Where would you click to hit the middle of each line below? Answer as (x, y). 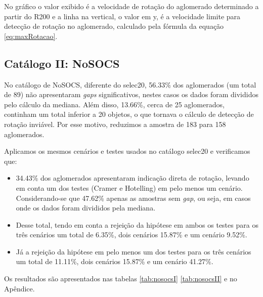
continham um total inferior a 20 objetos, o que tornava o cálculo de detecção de (129, 114)
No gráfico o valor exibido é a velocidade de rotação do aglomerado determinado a (131, 6)
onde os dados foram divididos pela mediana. (86, 208)
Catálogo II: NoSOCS (62, 63)
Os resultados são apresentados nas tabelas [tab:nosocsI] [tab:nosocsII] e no (121, 279)
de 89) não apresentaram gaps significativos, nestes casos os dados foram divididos (131, 94)
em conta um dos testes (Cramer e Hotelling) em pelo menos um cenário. (129, 187)
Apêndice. (19, 288)
